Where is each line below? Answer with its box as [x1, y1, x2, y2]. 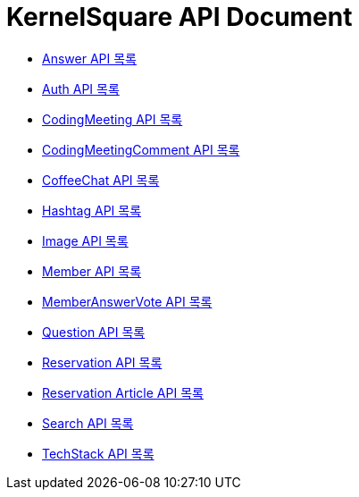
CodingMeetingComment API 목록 [42, 141, 240, 157]
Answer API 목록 [42, 50, 137, 66]
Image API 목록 [42, 232, 129, 248]
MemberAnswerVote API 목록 [42, 293, 213, 309]
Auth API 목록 [42, 80, 120, 97]
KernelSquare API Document [6, 2, 353, 32]
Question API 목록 [42, 324, 146, 340]
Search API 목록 [42, 415, 134, 431]
